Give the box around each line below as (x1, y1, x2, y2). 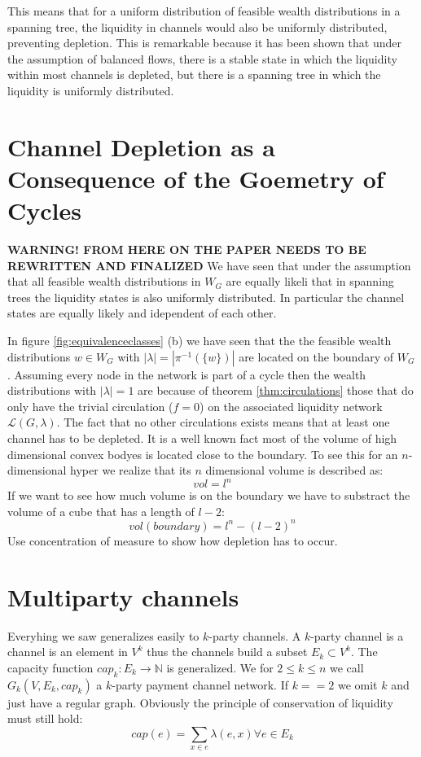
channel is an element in (7, 643, 128, 660)
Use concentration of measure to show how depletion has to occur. (7, 532, 338, 549)
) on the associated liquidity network (200, 397, 383, 414)
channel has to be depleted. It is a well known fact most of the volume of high (7, 430, 397, 446)
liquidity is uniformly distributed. (7, 81, 174, 98)
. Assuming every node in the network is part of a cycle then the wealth (7, 365, 366, 383)
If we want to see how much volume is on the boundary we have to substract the (7, 487, 410, 504)
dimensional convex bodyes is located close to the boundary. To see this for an (7, 445, 398, 462)
